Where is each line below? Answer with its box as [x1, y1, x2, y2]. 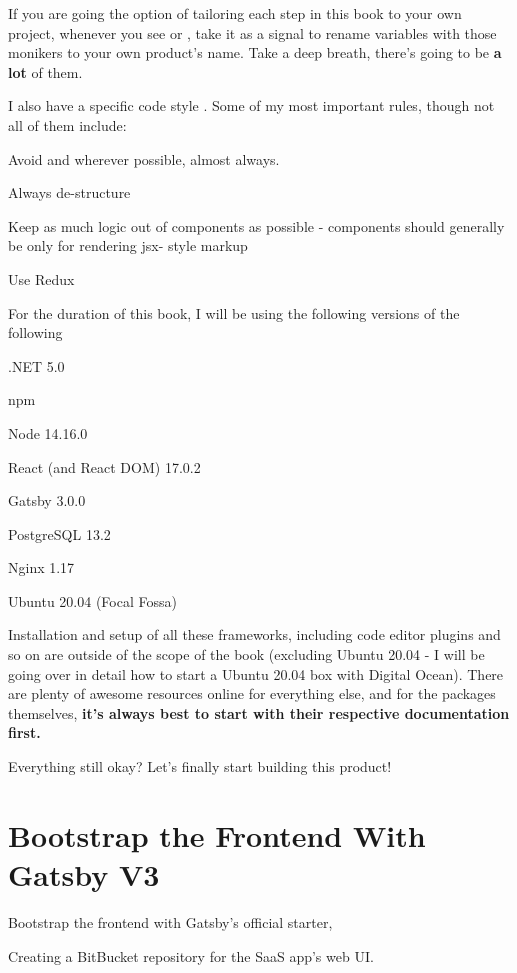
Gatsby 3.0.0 [8, 490, 86, 511]
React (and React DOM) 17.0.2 [8, 456, 201, 477]
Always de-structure [8, 182, 131, 203]
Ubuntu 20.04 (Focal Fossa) [8, 590, 177, 611]
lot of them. [8, 61, 83, 82]
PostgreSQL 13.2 [8, 523, 111, 544]
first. [8, 722, 41, 743]
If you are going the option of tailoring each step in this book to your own [8, 3, 462, 23]
